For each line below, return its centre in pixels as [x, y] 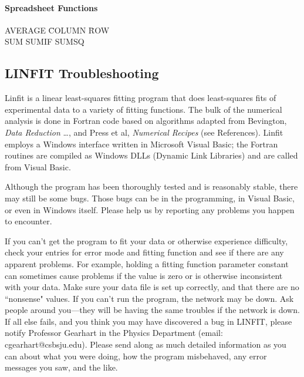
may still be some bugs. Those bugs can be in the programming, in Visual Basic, [150, 198]
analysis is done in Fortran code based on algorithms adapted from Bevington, [146, 121]
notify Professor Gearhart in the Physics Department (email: [114, 333]
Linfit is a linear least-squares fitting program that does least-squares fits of [141, 98]
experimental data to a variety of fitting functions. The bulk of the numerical [143, 109]
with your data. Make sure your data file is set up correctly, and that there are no [152, 287]
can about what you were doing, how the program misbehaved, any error [136, 356]
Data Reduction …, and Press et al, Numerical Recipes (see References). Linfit [144, 132]
